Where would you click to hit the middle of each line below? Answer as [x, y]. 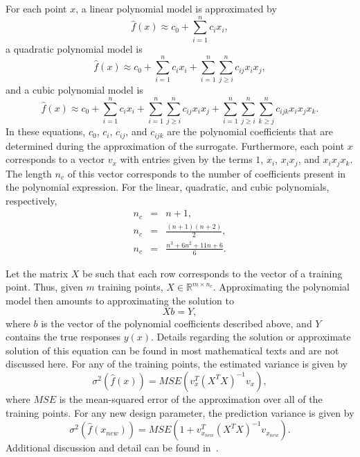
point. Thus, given [44, 287]
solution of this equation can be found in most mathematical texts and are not [172, 350]
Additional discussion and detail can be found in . [112, 448]
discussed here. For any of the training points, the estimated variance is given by [177, 364]
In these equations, [46, 131]
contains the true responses [63, 337]
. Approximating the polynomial [281, 287]
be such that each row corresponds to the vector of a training [212, 273]
